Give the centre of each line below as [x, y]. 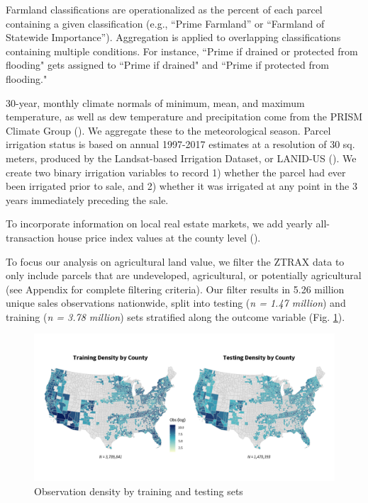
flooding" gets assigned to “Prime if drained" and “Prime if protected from [167, 65]
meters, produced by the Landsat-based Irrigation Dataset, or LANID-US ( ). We [181, 158]
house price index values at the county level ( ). [159, 237]
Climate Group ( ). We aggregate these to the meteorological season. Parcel [168, 130]
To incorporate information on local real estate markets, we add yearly [159, 224]
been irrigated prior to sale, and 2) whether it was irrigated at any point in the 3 [182, 186]
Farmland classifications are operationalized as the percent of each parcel [164, 9]
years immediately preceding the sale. [87, 199]
